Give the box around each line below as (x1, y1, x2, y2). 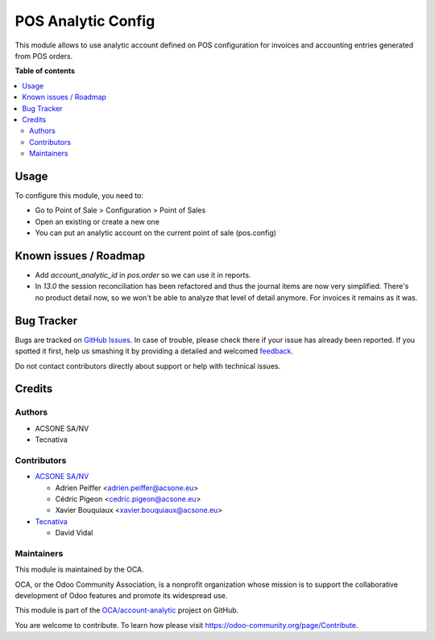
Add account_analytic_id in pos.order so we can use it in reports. (35, 270, 251, 280)
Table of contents (14, 66, 76, 76)
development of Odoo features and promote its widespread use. (14, 591, 228, 601)
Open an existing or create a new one (35, 217, 160, 226)
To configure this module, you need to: (14, 190, 144, 200)
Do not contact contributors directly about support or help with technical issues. (14, 361, 281, 370)
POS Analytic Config (14, 12, 155, 30)
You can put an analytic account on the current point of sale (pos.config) (35, 228, 277, 237)
